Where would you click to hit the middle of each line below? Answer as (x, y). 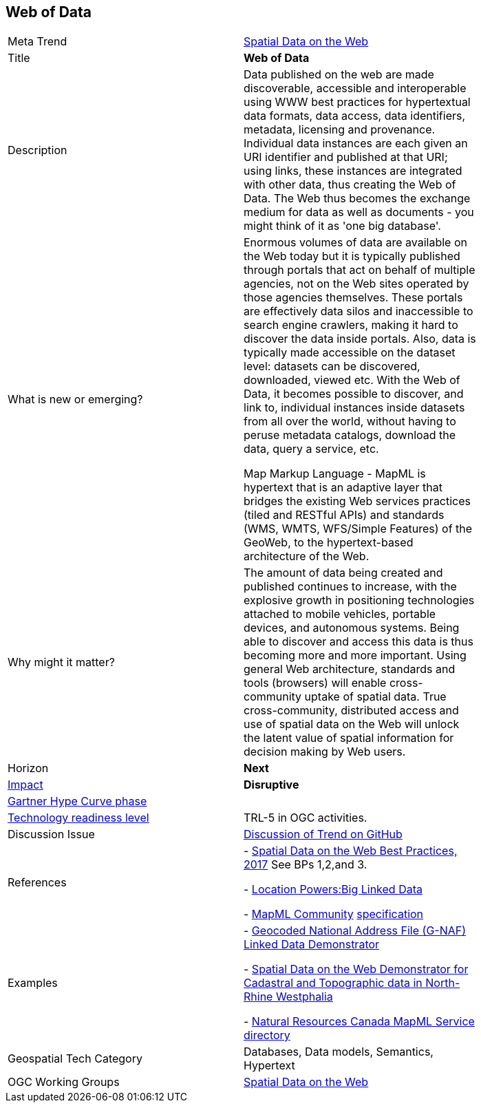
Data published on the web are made (339, 75)
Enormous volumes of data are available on (355, 243)
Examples (33, 983)
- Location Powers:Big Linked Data (333, 889)
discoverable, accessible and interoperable (355, 88)
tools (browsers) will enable (315, 683)
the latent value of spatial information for (349, 738)
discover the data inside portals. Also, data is (360, 339)
